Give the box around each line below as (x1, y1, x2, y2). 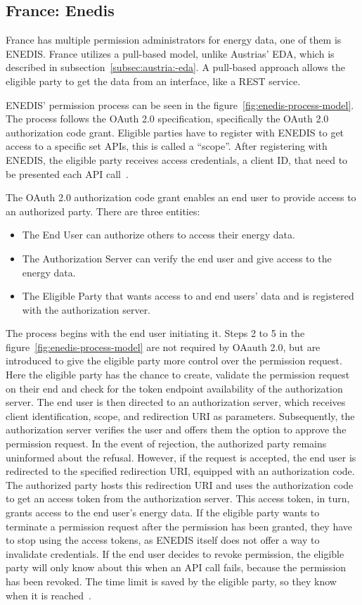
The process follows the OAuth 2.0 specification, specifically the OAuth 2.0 (6, 111, 329, 126)
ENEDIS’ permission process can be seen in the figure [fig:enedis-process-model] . (6, 97, 354, 112)
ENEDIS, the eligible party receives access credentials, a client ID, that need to (6, 152, 348, 167)
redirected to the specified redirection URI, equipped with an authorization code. (6, 464, 355, 478)
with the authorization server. (22, 302, 151, 317)
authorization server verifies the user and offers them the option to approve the (6, 422, 347, 437)
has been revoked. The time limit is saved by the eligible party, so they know (6, 573, 337, 588)
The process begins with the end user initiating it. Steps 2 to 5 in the (6, 326, 305, 340)
